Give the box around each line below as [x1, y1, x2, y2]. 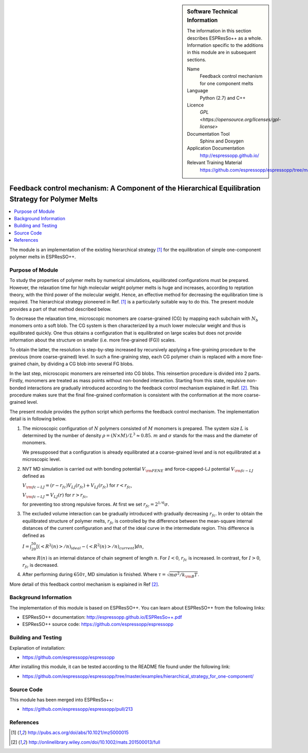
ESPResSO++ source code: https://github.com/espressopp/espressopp [22, 621, 174, 627]
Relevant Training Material [187, 159, 242, 166]
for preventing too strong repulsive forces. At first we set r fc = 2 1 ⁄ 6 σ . [22, 500, 169, 509]
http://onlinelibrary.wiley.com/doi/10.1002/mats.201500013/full [28, 739, 160, 745]
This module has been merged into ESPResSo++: [9, 696, 114, 703]
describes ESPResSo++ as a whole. [187, 35, 263, 41]
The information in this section [187, 28, 252, 34]
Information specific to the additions [187, 42, 264, 48]
